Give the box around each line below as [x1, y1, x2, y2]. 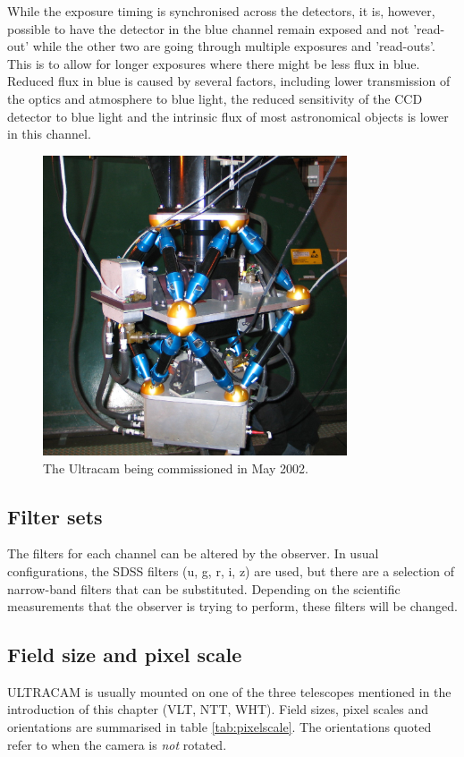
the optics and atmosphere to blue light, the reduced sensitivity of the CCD [7, 89, 423, 107]
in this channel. [7, 124, 91, 143]
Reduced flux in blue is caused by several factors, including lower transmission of [7, 72, 451, 90]
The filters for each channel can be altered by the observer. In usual [7, 544, 379, 563]
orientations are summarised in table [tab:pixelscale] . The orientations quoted [7, 718, 432, 736]
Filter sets [7, 502, 103, 530]
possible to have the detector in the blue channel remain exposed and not [7, 19, 409, 38]
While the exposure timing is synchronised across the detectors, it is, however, [7, 2, 435, 20]
